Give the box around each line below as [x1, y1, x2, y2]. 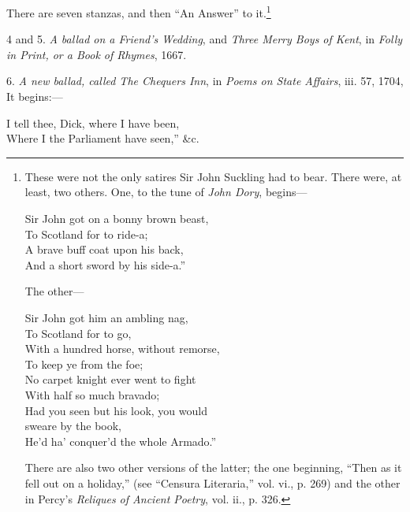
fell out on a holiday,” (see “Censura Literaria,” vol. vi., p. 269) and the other [24, 474, 401, 491]
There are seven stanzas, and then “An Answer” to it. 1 [6, 2, 271, 20]
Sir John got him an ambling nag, [24, 309, 188, 325]
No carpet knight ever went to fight [24, 371, 196, 388]
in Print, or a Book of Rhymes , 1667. [6, 46, 187, 62]
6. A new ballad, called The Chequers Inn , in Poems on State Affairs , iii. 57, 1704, [6, 72, 404, 89]
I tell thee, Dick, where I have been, [6, 114, 180, 131]
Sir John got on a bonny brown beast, [24, 210, 209, 226]
